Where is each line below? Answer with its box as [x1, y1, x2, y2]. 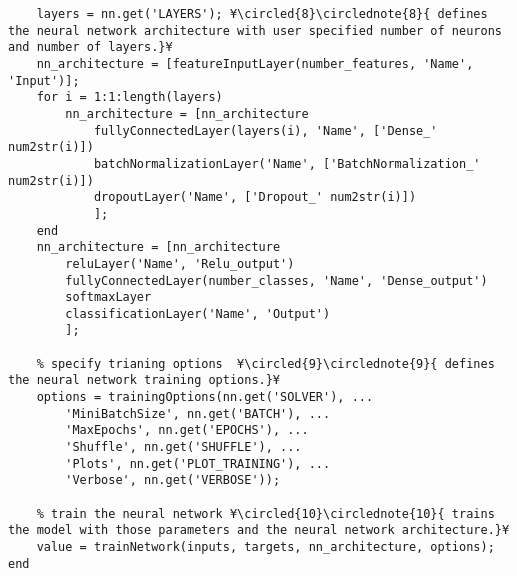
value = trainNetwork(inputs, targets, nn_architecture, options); [36, 540, 495, 554]
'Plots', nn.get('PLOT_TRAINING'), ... [65, 456, 331, 471]
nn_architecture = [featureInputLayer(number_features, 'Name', [36, 56, 474, 71]
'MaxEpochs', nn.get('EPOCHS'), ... [65, 423, 309, 438]
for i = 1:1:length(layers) [36, 90, 223, 105]
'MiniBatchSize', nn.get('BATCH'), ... [65, 406, 331, 421]
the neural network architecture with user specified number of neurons [8, 23, 502, 38]
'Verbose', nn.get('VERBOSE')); [65, 473, 281, 488]
